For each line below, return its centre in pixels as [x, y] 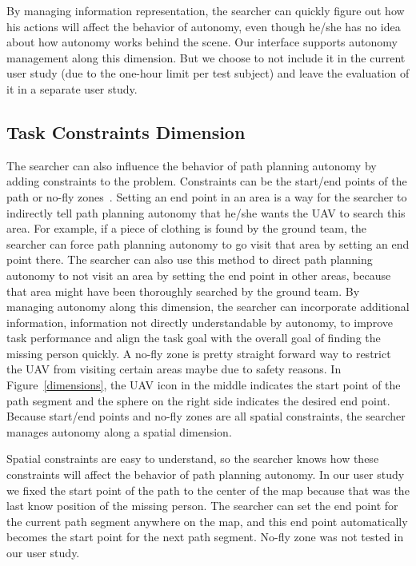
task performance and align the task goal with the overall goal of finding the [194, 338]
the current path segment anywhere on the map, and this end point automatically [207, 521]
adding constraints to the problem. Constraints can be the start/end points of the [207, 181]
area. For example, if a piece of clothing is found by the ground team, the [186, 228]
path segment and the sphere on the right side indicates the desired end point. [198, 400]
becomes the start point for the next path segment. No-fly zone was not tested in [205, 537]
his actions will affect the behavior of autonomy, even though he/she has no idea [204, 26]
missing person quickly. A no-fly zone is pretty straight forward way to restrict [199, 353]
